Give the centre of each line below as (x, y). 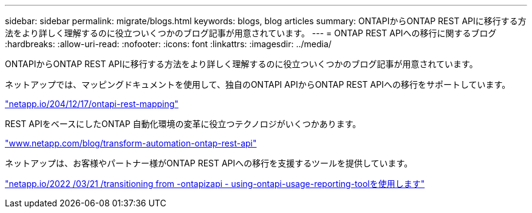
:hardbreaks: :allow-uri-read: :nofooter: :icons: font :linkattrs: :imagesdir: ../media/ (168, 44)
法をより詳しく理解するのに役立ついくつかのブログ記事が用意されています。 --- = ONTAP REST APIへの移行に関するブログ (251, 33)
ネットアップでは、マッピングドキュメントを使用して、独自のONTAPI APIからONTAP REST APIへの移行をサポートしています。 (258, 84)
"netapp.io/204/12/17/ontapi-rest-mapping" (92, 104)
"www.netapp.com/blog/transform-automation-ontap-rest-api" (131, 143)
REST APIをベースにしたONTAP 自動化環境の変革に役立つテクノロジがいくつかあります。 (183, 124)
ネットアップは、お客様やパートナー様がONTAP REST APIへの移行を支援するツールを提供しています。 (209, 163)
